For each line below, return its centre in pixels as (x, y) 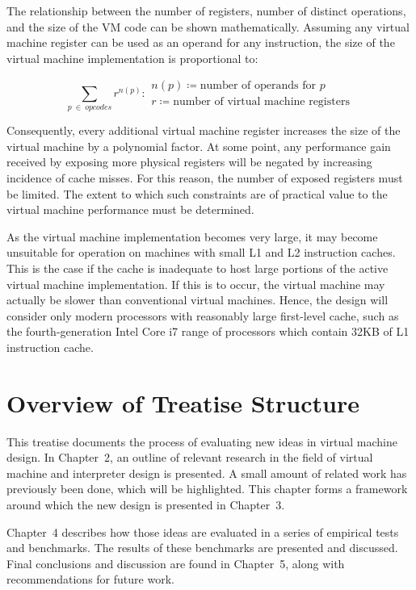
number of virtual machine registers (261, 102)
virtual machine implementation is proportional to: (132, 58)
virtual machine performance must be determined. (130, 209)
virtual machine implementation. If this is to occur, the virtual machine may (196, 284)
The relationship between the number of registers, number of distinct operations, (206, 10)
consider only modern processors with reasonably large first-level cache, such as (203, 315)
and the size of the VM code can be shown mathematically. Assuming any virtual (208, 26)
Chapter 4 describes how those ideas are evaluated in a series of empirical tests (203, 531)
